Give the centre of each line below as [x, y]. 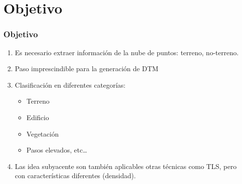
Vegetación [43, 133]
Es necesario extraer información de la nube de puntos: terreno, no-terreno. [127, 52]
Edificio [38, 117]
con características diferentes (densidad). [75, 176]
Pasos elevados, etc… [57, 150]
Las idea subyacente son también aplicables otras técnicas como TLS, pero [126, 166]
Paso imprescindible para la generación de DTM [86, 69]
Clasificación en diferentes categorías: [70, 84]
